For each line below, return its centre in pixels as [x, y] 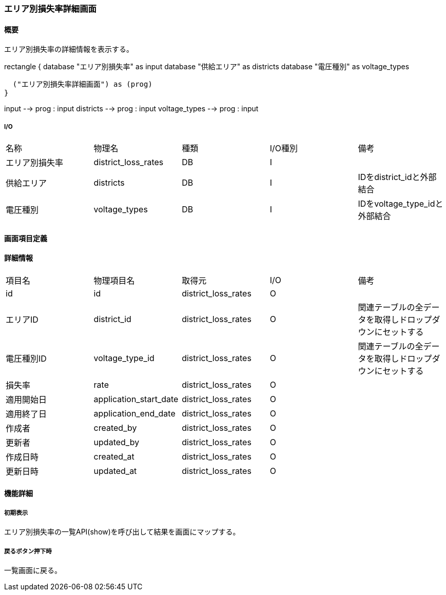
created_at [114, 456]
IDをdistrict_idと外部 [397, 177]
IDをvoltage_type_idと [401, 204]
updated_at [115, 471]
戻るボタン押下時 [28, 551]
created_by [115, 428]
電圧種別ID [26, 358]
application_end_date [134, 413]
